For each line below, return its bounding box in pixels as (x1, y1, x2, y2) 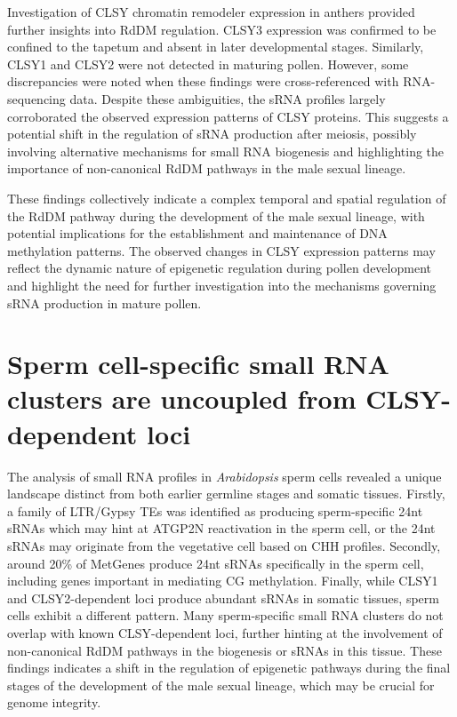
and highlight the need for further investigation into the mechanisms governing (7, 275, 437, 294)
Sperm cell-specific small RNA (7, 346, 389, 382)
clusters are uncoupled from (7, 380, 357, 417)
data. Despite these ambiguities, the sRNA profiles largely (69, 89, 386, 108)
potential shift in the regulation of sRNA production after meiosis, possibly (7, 124, 417, 143)
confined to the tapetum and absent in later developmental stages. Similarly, (7, 37, 424, 56)
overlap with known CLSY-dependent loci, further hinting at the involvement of (7, 623, 443, 641)
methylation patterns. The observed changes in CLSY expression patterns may (7, 241, 436, 259)
